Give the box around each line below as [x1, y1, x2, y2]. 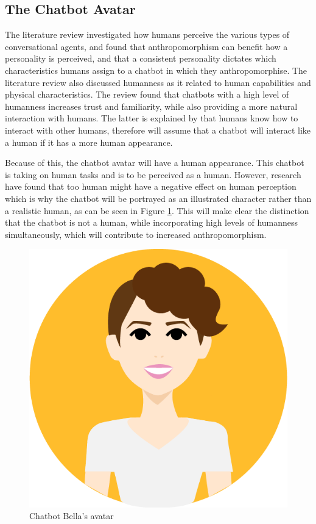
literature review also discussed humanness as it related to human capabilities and [5, 76, 311, 88]
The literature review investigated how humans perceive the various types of [5, 28, 290, 41]
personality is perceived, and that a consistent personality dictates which [5, 52, 276, 65]
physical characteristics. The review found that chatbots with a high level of [5, 88, 289, 101]
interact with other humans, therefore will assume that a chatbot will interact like [5, 123, 311, 136]
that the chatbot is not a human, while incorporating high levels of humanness [5, 216, 298, 229]
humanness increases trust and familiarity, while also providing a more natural [5, 99, 298, 112]
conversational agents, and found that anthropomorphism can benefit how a [5, 40, 288, 52]
